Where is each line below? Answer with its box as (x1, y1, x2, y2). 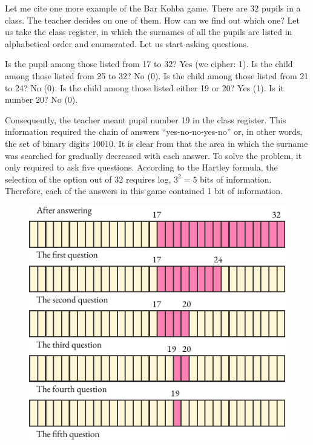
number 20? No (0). (5, 93, 78, 106)
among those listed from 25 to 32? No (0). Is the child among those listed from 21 (5, 69, 309, 82)
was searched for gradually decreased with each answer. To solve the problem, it (5, 149, 302, 161)
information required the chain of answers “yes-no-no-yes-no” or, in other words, (5, 125, 303, 138)
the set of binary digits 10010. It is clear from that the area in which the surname (5, 137, 308, 149)
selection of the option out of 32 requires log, (5, 172, 171, 185)
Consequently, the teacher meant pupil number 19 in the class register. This (5, 113, 286, 126)
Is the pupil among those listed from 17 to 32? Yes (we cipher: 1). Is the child (5, 57, 293, 70)
